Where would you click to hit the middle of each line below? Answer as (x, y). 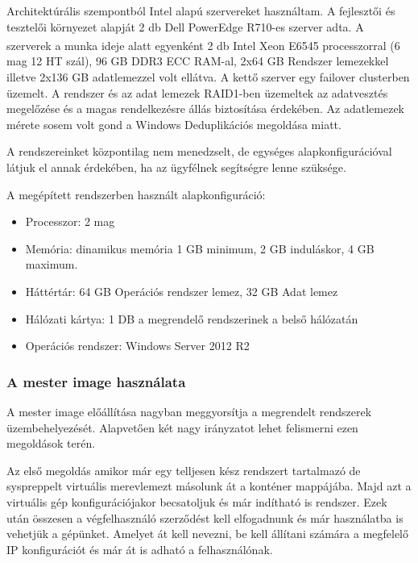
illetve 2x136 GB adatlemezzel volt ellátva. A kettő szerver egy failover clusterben (208, 77)
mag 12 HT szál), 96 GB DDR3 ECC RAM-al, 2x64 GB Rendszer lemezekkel (198, 61)
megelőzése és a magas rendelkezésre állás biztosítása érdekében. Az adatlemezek (206, 108)
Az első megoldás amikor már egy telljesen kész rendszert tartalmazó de (184, 470)
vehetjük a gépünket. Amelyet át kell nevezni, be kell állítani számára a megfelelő (208, 534)
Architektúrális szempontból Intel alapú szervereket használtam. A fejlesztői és (201, 10)
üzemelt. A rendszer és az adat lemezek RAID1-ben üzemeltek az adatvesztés (197, 92)
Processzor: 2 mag (70, 221)
